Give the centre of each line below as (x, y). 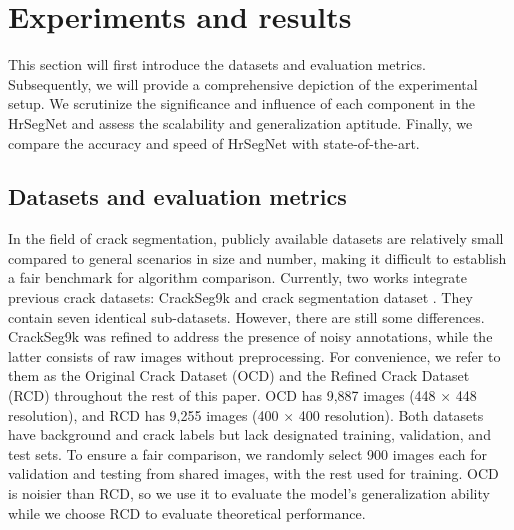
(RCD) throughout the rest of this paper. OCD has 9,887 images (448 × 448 (242, 395)
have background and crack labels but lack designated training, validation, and (249, 434)
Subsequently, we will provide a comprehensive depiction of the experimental (243, 83)
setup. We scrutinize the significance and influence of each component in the (241, 103)
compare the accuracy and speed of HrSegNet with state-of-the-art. (214, 142)
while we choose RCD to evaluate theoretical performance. (187, 512)
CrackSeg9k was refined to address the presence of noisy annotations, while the (250, 336)
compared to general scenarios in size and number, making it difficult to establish (257, 257)
